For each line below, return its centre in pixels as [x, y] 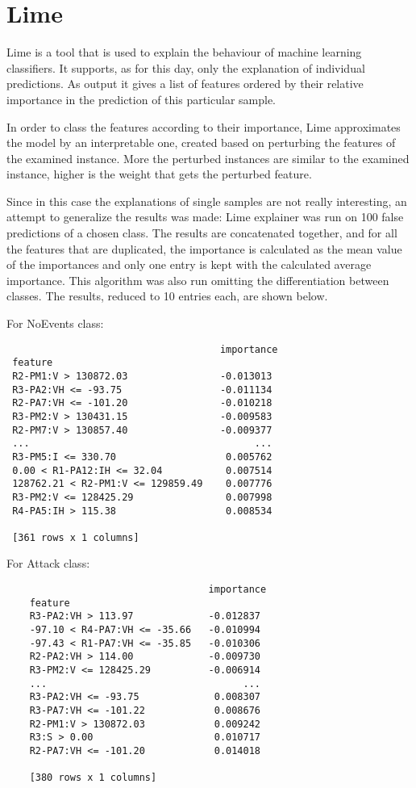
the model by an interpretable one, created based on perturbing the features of [201, 143]
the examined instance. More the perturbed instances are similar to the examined [208, 158]
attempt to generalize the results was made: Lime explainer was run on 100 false [205, 217]
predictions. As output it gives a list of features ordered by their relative [185, 84]
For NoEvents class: [55, 323]
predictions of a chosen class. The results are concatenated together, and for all [202, 233]
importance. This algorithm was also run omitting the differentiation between [198, 280]
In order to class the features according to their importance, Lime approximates [204, 126]
